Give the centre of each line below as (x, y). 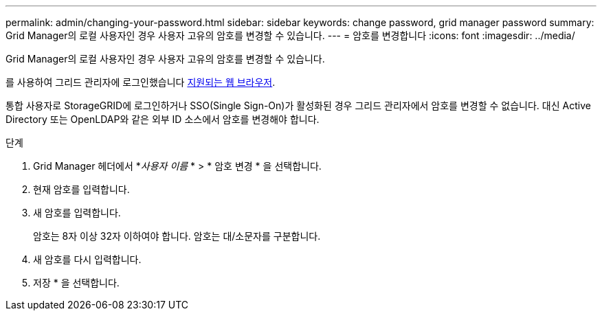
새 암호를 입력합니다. (77, 213)
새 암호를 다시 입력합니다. (87, 259)
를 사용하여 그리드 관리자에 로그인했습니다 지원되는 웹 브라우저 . (141, 82)
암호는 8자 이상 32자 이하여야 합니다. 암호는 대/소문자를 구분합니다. (177, 236)
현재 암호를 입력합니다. (81, 189)
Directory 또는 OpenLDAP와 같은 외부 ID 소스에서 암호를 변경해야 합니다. (163, 119)
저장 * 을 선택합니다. (76, 283)
